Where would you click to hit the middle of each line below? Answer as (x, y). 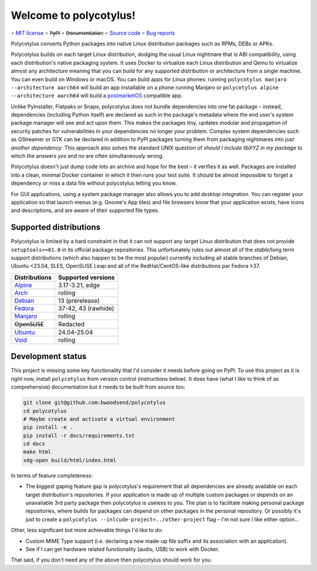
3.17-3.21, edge (79, 285)
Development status (49, 356)
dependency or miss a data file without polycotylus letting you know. (94, 183)
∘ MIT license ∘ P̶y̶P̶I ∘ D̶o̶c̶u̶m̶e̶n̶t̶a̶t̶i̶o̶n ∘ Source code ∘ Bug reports (93, 33)
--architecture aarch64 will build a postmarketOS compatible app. (97, 96)
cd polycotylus (45, 411)
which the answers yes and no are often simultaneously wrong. (87, 156)
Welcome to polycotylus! (73, 15)
